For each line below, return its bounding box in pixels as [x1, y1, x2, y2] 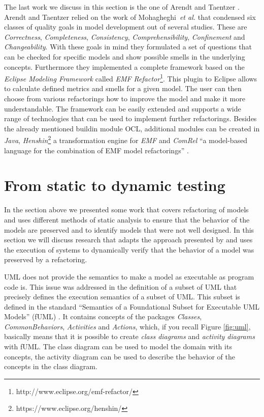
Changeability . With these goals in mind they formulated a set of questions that [4, 41, 252, 52]
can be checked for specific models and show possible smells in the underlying [4, 51, 245, 62]
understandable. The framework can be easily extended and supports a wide [4, 103, 241, 114]
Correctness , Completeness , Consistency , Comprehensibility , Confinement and [4, 31, 245, 42]
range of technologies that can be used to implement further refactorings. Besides [4, 113, 257, 124]
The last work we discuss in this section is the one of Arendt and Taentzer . [4, 2, 240, 12]
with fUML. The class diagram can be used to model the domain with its [4, 341, 232, 352]
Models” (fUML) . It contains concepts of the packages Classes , [4, 311, 202, 322]
